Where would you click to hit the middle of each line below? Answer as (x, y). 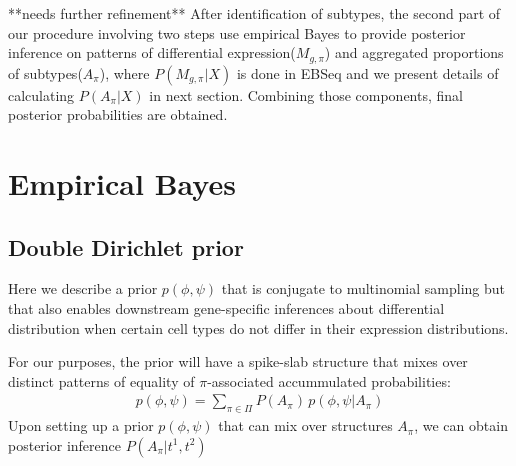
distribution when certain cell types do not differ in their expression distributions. (258, 327)
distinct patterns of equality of (101, 380)
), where (124, 72)
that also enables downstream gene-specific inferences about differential (226, 308)
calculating (41, 94)
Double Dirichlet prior (126, 246)
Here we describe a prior (83, 288)
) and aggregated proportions (414, 52)
